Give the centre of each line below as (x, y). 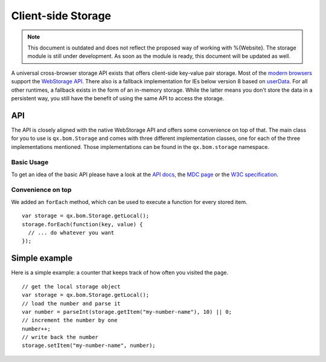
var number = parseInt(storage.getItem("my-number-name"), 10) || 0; (127, 312)
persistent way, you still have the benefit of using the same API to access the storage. (118, 98)
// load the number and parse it (71, 303)
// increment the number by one (70, 320)
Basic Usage (30, 162)
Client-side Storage (61, 16)
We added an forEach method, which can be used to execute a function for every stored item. (129, 202)
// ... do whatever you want (71, 233)
